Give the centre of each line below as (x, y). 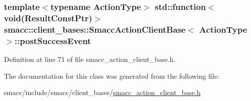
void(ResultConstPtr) (48, 18)
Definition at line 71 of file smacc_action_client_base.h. (90, 59)
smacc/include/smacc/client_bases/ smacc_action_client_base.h (102, 92)
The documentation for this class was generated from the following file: (112, 76)
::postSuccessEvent (53, 40)
